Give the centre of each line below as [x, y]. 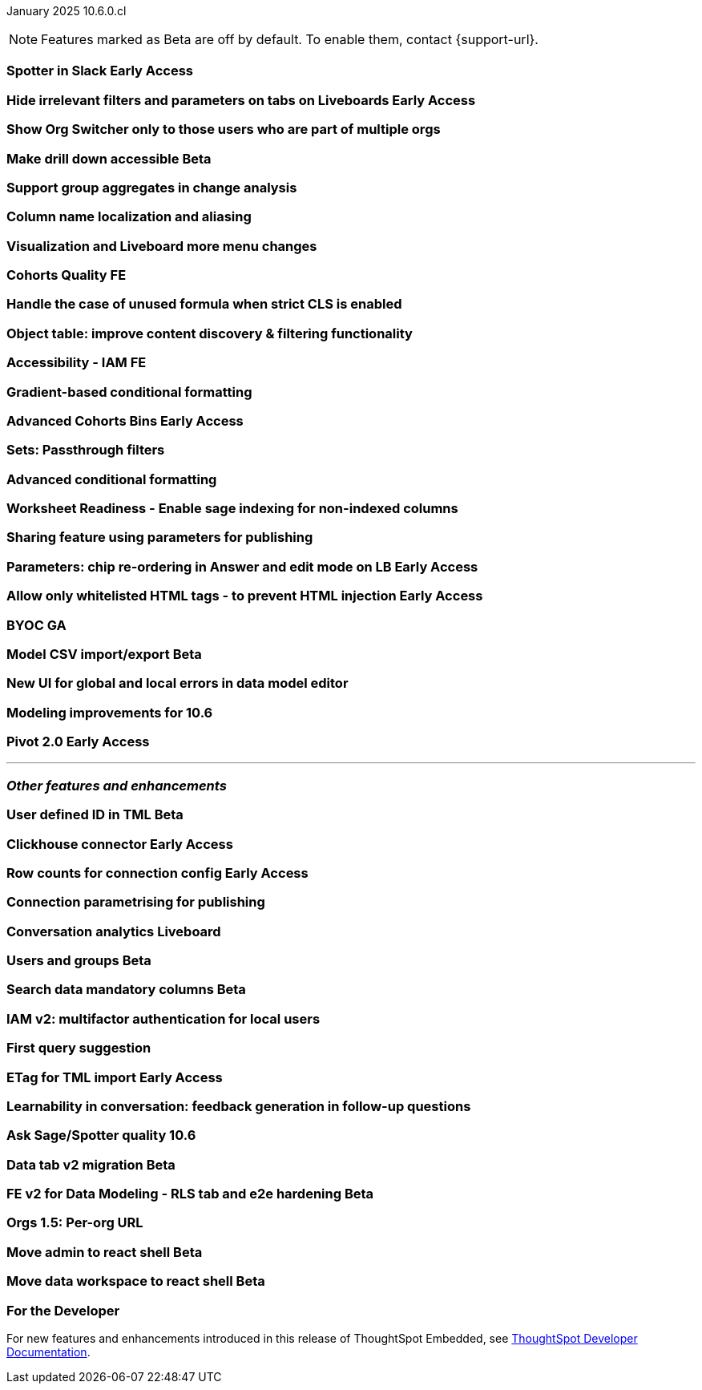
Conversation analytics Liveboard [114, 931]
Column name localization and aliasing [129, 217]
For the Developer [63, 1310]
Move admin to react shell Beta [105, 1252]
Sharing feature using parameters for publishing [160, 537]
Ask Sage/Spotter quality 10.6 [101, 1135]
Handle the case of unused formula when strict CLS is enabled [204, 304]
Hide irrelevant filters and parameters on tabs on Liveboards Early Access [241, 100]
